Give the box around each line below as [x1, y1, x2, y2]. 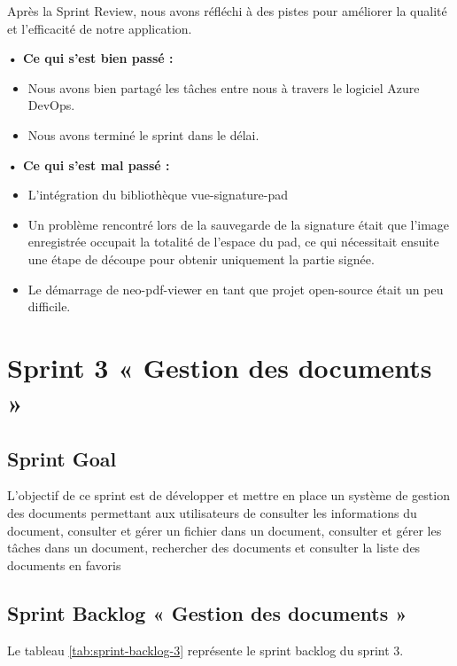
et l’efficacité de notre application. [7, 19, 192, 37]
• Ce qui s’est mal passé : [7, 155, 170, 174]
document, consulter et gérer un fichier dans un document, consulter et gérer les [7, 521, 442, 539]
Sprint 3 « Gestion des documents [7, 349, 432, 385]
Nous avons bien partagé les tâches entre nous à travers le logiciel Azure [27, 78, 420, 97]
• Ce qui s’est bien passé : [7, 49, 174, 67]
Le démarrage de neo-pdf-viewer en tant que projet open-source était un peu [27, 279, 444, 298]
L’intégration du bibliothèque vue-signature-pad [27, 185, 289, 204]
